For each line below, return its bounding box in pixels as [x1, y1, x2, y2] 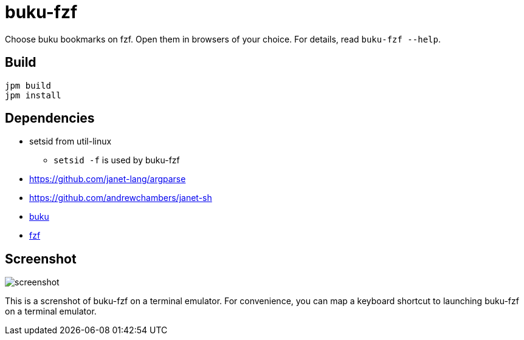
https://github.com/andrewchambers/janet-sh [29, 192, 212, 203]
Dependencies [5, 110, 95, 126]
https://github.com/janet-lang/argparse [29, 174, 186, 185]
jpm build [5, 80, 51, 90]
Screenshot [5, 251, 77, 267]
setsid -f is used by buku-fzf [53, 155, 180, 166]
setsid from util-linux [29, 136, 112, 147]
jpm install [5, 90, 61, 100]
